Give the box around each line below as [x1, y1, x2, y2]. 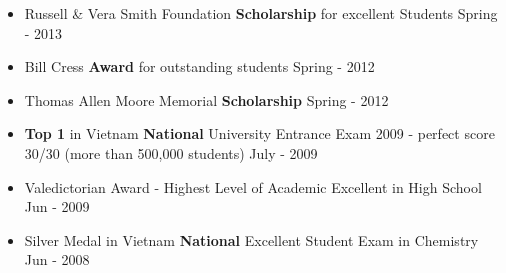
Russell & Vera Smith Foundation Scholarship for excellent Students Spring [24, 3, 498, 23]
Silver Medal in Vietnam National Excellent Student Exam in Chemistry [24, 229, 479, 250]
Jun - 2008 [24, 249, 90, 270]
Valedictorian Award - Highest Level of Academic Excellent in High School [24, 176, 482, 197]
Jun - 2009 [24, 196, 90, 217]
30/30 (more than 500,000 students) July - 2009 [24, 142, 318, 163]
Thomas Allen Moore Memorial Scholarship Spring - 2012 [24, 89, 389, 110]
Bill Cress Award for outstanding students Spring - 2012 [24, 56, 375, 77]
